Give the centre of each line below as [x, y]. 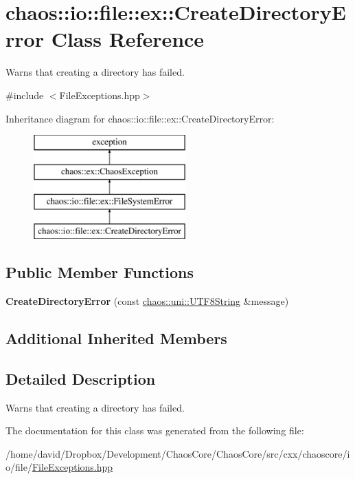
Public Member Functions [100, 272]
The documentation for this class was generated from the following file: [155, 430]
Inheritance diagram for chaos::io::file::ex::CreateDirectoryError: [140, 118]
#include [25, 95]
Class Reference [128, 39]
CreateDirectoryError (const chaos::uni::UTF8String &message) [147, 301]
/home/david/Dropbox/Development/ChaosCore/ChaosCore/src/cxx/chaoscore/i [178, 453]
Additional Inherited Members [116, 338]
